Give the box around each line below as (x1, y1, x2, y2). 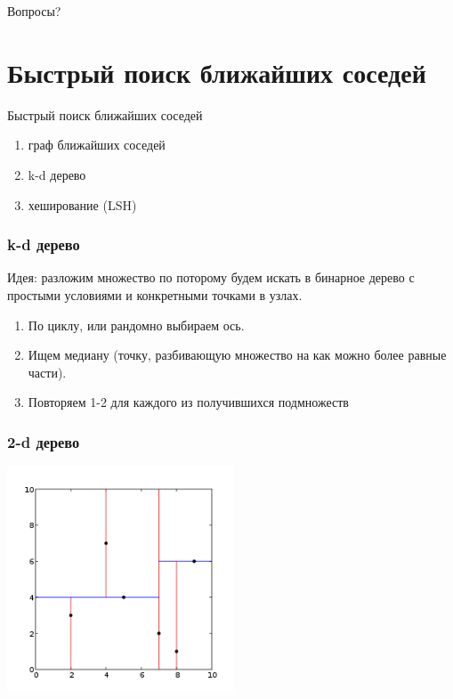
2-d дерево (7, 430, 80, 452)
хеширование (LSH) (28, 195, 137, 214)
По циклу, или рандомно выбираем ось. (28, 315, 245, 334)
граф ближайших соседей (28, 135, 166, 154)
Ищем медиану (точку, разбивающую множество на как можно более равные (28, 345, 447, 364)
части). (28, 362, 67, 381)
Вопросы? (7, 2, 61, 20)
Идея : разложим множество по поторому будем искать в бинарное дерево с (7, 268, 415, 287)
